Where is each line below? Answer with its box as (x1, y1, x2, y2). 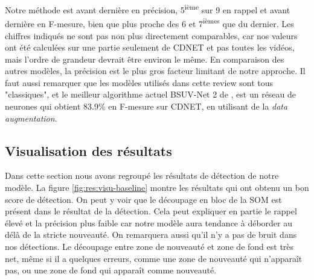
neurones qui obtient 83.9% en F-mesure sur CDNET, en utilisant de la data (5, 100, 288, 113)
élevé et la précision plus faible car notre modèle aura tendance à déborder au (5, 216, 292, 229)
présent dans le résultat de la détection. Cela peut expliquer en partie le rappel (5, 205, 297, 217)
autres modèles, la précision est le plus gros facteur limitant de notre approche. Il (5, 64, 306, 77)
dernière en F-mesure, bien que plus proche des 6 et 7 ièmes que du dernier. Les (5, 16, 294, 30)
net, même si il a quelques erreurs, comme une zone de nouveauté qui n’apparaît (5, 252, 303, 264)
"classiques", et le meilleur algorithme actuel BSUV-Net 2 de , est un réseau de (5, 88, 296, 101)
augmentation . (5, 111, 57, 124)
